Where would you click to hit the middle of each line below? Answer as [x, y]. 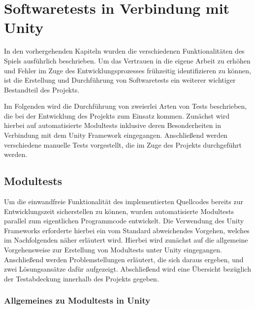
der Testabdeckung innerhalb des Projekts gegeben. [81, 278]
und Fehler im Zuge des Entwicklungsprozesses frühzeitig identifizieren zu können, [127, 70]
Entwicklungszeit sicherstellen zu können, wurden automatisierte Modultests [119, 211]
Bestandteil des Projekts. [42, 89]
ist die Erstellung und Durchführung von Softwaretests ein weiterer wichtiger [120, 80]
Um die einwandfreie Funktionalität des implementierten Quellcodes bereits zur [124, 201]
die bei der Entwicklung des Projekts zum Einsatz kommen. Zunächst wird [117, 115]
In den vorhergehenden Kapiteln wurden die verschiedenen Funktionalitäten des [124, 51]
